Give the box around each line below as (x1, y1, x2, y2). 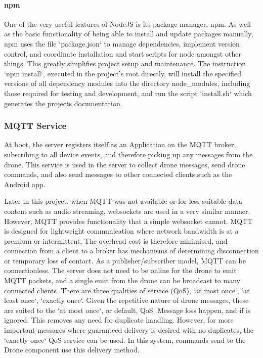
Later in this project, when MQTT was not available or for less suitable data (4, 196, 242, 206)
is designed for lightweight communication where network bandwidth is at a (4, 226, 239, 236)
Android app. (4, 178, 46, 189)
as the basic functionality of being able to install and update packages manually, (4, 28, 253, 39)
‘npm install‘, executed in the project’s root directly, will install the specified (4, 68, 242, 78)
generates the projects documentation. (4, 98, 122, 108)
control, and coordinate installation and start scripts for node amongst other (4, 48, 241, 59)
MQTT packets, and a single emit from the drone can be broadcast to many (4, 275, 240, 286)
